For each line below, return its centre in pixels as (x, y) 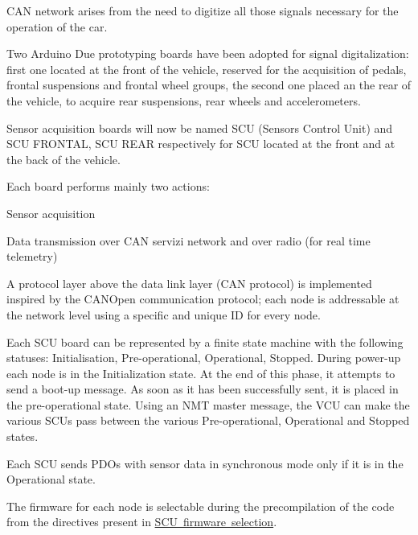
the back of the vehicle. (64, 159)
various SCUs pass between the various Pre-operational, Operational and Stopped (208, 420)
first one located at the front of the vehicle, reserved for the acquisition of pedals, (207, 69)
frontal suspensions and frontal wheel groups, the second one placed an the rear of (209, 85)
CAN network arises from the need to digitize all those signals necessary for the (203, 10)
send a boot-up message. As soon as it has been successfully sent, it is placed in (203, 389)
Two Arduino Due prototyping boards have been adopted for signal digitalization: (208, 53)
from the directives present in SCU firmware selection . (142, 522)
